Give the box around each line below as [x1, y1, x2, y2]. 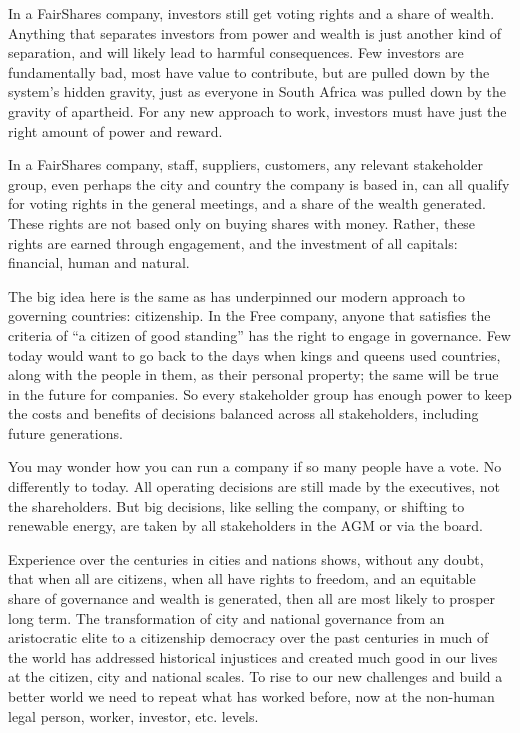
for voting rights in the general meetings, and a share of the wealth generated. [8, 193, 486, 214]
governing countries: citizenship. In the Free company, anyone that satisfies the [8, 305, 491, 326]
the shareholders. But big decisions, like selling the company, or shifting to [8, 495, 465, 516]
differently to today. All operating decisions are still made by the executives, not [8, 476, 500, 497]
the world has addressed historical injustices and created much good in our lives [8, 646, 498, 667]
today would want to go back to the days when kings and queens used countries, [8, 344, 501, 365]
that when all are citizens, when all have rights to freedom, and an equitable [8, 568, 476, 589]
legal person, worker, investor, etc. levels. [8, 705, 259, 726]
